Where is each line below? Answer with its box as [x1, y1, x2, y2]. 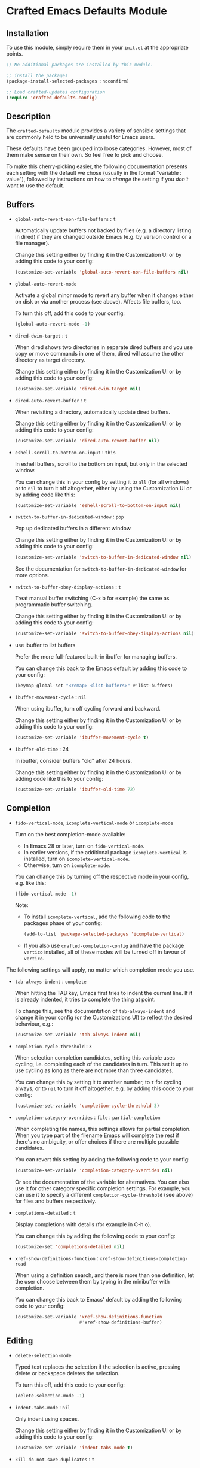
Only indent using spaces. [14, 1415, 79, 1422]
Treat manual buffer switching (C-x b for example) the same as [14, 595, 170, 602]
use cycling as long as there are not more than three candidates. [14, 1067, 174, 1074]
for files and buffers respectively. [14, 1197, 97, 1205]
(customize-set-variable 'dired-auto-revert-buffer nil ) [14, 438, 160, 444]
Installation [6, 28, 49, 38]
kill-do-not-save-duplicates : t [14, 1456, 95, 1463]
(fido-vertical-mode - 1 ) [14, 891, 77, 897]
